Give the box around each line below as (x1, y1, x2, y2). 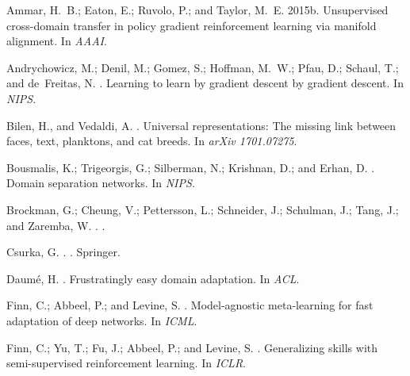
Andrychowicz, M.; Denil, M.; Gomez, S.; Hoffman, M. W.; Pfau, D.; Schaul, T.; (6, 59, 399, 75)
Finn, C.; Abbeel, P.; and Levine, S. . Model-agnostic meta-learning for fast (6, 297, 374, 313)
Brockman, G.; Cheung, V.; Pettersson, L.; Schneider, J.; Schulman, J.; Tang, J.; (6, 201, 399, 217)
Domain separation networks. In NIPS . (6, 175, 195, 191)
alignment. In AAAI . (6, 33, 107, 49)
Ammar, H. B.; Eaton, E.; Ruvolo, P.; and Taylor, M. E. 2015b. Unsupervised (6, 2, 389, 17)
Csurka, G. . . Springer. (6, 244, 121, 260)
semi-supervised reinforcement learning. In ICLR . (6, 355, 246, 371)
